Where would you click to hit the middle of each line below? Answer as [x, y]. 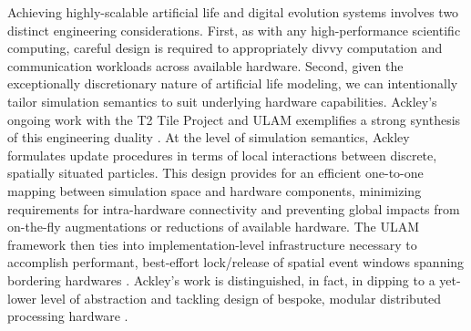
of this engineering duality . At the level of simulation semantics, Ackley [209, 137]
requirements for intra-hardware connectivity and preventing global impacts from [234, 208]
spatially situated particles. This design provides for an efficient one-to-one [215, 173]
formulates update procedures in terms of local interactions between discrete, [222, 155]
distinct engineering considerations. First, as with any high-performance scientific [234, 30]
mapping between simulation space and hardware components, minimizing [215, 190]
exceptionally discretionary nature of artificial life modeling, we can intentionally [233, 83]
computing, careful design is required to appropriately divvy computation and [225, 48]
